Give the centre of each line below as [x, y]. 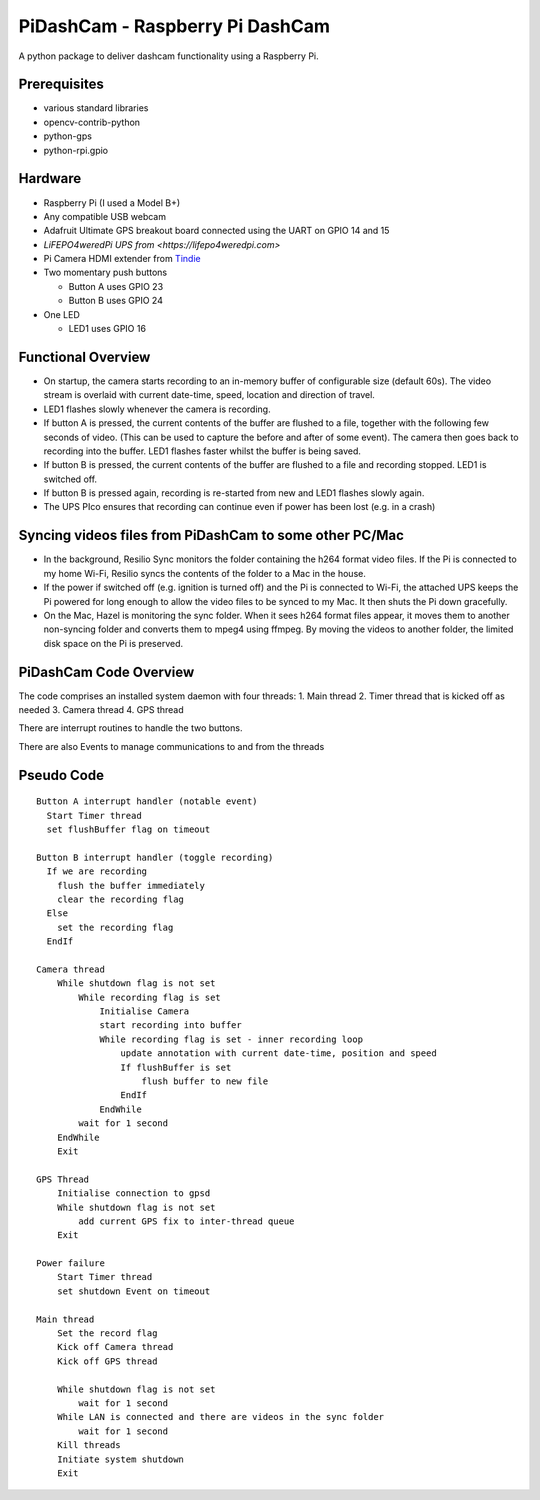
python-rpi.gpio [76, 150]
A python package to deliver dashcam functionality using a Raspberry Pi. [168, 56]
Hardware [50, 178]
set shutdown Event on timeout [133, 1291]
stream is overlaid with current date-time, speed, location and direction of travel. [209, 395]
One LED [61, 314]
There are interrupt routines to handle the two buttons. [130, 728]
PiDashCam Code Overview [106, 671]
